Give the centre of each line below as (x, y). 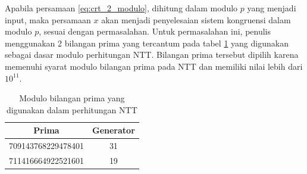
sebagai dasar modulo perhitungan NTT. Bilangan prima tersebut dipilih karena (152, 55)
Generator (114, 130)
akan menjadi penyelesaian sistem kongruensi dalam (196, 19)
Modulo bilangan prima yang (72, 98)
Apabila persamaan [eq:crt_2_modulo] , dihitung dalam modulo (121, 8)
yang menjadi (272, 8)
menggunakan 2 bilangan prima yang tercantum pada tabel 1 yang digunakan (147, 43)
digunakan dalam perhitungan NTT (72, 109)
